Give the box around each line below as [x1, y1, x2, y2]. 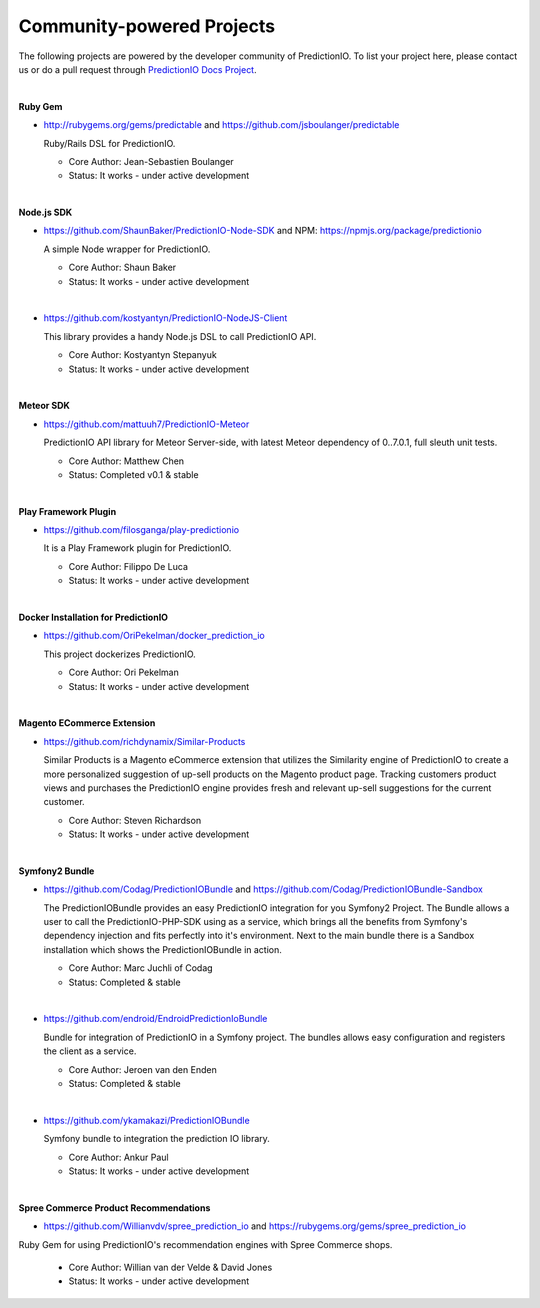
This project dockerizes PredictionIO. [43, 648, 197, 660]
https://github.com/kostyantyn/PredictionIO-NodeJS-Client [43, 312, 288, 324]
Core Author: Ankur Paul [68, 1151, 169, 1163]
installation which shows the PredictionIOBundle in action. [43, 943, 282, 955]
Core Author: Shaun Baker [68, 261, 177, 274]
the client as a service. [43, 1045, 137, 1057]
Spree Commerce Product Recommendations [18, 1201, 211, 1214]
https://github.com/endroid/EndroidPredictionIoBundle [43, 1013, 268, 1025]
